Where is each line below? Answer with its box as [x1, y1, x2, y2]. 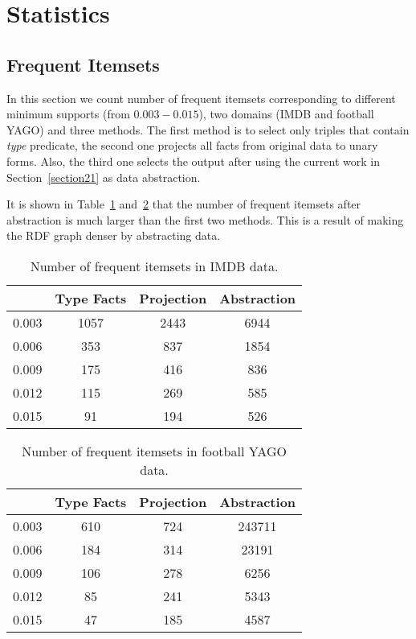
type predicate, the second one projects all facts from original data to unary [6, 137, 378, 154]
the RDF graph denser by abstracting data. [6, 227, 221, 244]
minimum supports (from [6, 105, 130, 122]
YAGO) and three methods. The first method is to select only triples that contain [6, 121, 410, 138]
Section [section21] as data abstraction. [6, 168, 201, 185]
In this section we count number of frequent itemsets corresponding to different [6, 89, 396, 106]
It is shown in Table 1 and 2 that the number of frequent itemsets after [6, 196, 361, 212]
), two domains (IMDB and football [198, 105, 374, 122]
